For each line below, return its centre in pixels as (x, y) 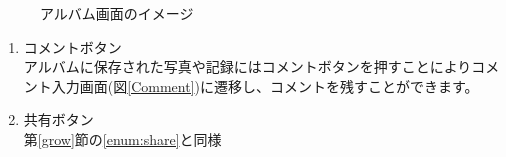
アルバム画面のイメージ (117, 13)
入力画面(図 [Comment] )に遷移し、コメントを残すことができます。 (265, 85)
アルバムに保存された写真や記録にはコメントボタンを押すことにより (247, 66)
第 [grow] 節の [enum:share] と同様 (122, 138)
